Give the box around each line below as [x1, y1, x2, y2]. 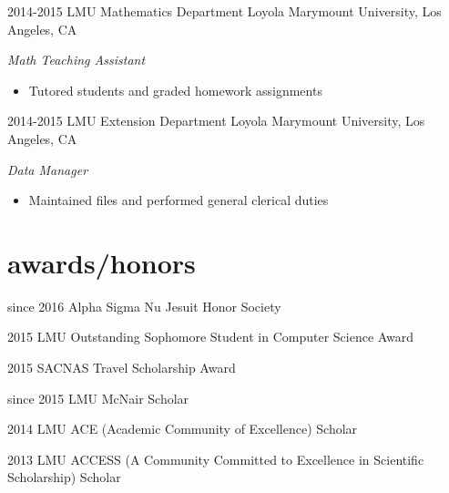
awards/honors [7, 243, 196, 281]
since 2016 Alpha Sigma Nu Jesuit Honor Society [7, 296, 281, 315]
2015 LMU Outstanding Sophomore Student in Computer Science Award [7, 327, 414, 346]
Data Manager [7, 159, 88, 179]
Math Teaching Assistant [7, 50, 146, 69]
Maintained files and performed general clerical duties [28, 190, 329, 210]
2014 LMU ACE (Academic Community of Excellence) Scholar [7, 419, 358, 438]
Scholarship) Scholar [7, 467, 121, 487]
